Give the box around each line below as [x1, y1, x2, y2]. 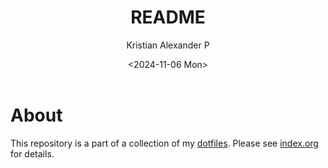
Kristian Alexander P [126, 39, 210, 51]
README [130, 6, 206, 29]
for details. [10, 147, 55, 160]
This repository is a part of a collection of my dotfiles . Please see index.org [10, 137, 319, 149]
